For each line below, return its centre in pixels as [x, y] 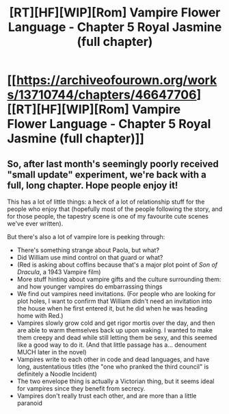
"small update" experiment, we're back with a [107, 174]
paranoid [30, 403]
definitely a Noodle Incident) [57, 374]
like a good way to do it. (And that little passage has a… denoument [112, 345]
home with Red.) [40, 316]
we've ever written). [35, 223]
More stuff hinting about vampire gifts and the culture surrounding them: [119, 279]
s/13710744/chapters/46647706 [102, 95]
